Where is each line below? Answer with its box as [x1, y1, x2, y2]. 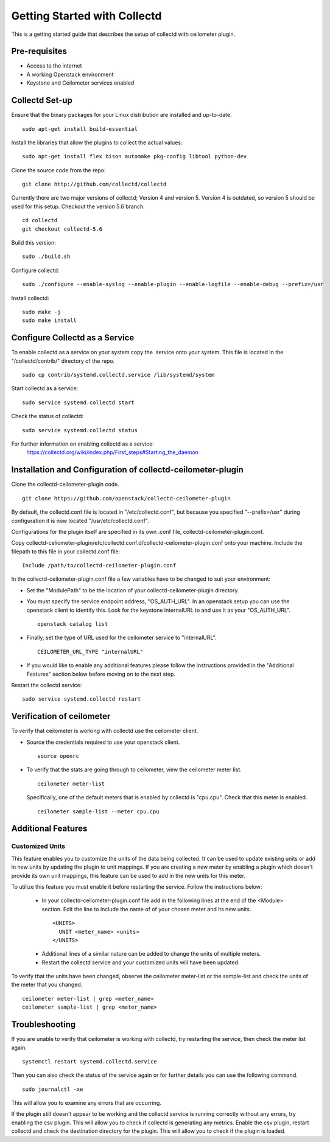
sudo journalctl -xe [22, 1085, 83, 1093]
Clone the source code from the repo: [11, 166, 106, 173]
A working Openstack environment [26, 71, 114, 78]
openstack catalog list [37, 621, 108, 628]
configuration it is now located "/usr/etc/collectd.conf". [11, 517, 149, 524]
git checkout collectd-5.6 [22, 225, 103, 233]
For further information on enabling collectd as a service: [11, 440, 155, 447]
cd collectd [22, 217, 58, 224]
